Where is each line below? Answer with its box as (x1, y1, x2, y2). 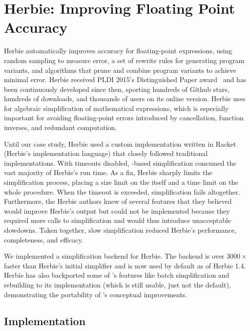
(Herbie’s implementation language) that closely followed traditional (4, 148, 208, 158)
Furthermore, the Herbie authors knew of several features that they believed (4, 196, 232, 206)
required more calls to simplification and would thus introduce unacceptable (4, 215, 231, 225)
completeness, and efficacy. (4, 234, 83, 244)
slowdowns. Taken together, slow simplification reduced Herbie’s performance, (4, 225, 237, 235)
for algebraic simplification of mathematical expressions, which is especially (4, 103, 229, 113)
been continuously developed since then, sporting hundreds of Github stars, (4, 84, 229, 94)
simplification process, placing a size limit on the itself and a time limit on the (4, 177, 238, 187)
